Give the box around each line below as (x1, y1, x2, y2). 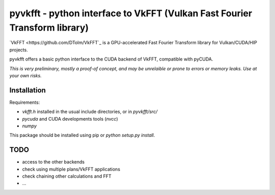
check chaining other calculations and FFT (22, 173, 112, 179)
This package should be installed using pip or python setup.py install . (9, 132, 155, 138)
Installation (9, 86, 46, 94)
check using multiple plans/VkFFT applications (22, 166, 121, 172)
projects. (9, 46, 28, 53)
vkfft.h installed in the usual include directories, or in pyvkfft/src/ (22, 108, 158, 115)
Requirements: (9, 99, 40, 105)
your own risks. (9, 72, 42, 78)
